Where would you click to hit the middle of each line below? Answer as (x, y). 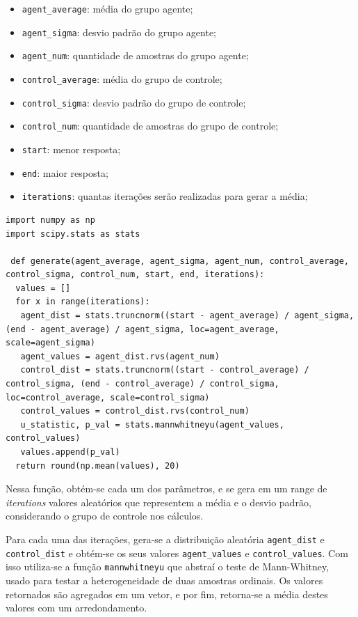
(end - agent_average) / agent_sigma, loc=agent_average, (143, 329)
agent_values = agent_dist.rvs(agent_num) (120, 356)
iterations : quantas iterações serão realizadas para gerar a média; (165, 196)
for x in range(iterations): (83, 302)
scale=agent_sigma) (50, 343)
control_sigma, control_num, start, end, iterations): (135, 275)
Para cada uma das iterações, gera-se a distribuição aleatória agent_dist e (165, 539)
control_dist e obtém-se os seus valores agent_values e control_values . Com (177, 553)
